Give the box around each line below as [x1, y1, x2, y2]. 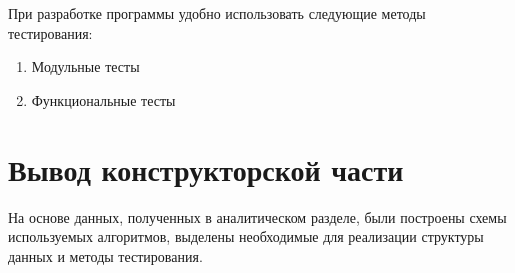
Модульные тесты [31, 56, 140, 77]
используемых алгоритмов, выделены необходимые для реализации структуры [8, 226, 484, 247]
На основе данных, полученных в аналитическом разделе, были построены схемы [8, 206, 507, 227]
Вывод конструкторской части [8, 148, 404, 189]
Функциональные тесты [31, 89, 176, 110]
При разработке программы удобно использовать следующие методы [8, 3, 426, 23]
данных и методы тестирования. [8, 245, 203, 266]
